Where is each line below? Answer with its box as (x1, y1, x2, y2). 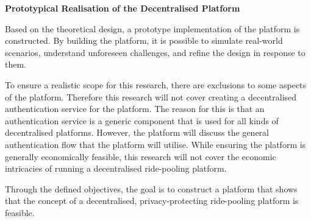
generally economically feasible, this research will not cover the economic (5, 150, 276, 163)
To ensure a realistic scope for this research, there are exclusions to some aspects (5, 78, 307, 91)
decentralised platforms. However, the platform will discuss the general (5, 126, 270, 139)
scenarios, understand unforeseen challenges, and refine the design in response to (5, 46, 306, 58)
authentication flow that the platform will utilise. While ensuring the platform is (5, 138, 306, 150)
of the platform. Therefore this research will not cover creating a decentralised (5, 90, 297, 103)
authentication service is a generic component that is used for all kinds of (5, 114, 279, 127)
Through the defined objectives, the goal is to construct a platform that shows (5, 182, 298, 195)
